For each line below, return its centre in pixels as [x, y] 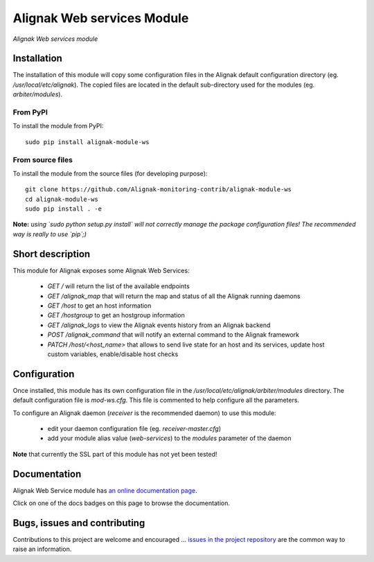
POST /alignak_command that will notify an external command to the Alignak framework [173, 335]
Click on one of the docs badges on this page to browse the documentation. [121, 503]
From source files [43, 159]
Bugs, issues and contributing [79, 523]
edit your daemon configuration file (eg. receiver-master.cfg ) [134, 428]
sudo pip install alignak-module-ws [87, 142]
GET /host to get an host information [99, 306]
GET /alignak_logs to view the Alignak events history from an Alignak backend [159, 325]
